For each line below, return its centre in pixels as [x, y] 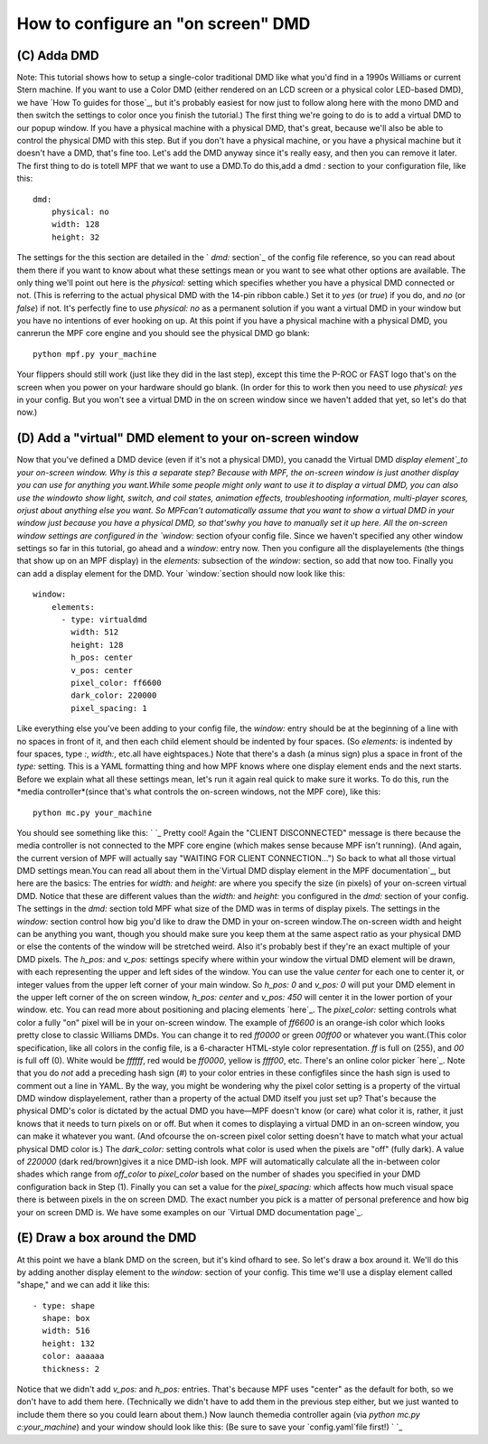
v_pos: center [102, 670]
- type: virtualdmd [104, 620]
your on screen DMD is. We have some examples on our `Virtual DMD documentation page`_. [190, 1212]
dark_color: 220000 [114, 695]
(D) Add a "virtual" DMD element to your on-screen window [188, 438]
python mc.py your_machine [93, 812]
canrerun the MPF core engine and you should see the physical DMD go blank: [164, 333]
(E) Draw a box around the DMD [107, 1238]
